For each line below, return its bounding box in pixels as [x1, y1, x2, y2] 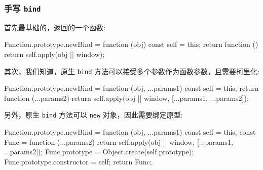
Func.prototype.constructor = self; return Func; [4, 156, 152, 166]
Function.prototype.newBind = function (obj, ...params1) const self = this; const [4, 127, 256, 137]
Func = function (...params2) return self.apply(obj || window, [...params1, [4, 136, 233, 147]
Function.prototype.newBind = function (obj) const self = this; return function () [4, 39, 258, 49]
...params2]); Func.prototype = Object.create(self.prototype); [4, 146, 194, 157]
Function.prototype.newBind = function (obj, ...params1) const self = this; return [4, 83, 259, 93]
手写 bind [4, 2, 41, 14]
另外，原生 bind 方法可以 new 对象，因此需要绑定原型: [4, 109, 183, 120]
